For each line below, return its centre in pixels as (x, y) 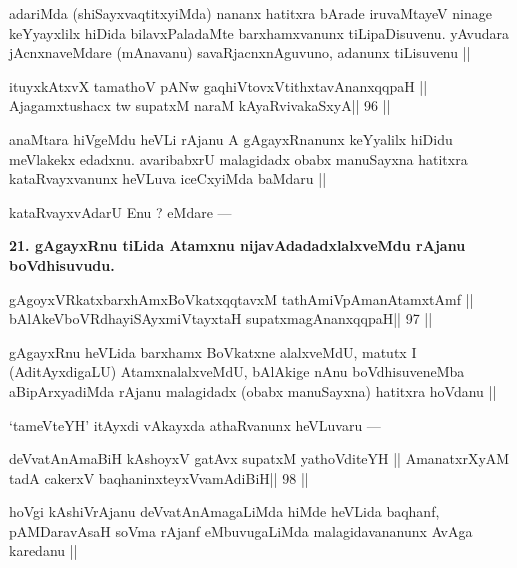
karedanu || (43, 550)
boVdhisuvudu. (62, 264)
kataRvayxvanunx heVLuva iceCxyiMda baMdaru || (168, 178)
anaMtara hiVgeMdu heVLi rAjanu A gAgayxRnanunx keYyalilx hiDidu (231, 138)
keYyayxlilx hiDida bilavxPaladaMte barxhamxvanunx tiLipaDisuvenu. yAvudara (259, 32)
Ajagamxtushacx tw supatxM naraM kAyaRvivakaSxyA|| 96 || (200, 105)
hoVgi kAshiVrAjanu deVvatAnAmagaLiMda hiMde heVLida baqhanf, (224, 511)
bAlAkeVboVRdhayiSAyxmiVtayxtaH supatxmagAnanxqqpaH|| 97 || (221, 318)
